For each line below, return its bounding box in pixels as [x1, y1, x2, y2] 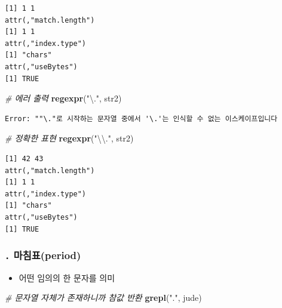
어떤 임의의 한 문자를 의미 [19, 271, 115, 284]
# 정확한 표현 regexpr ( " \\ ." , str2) [5, 132, 134, 144]
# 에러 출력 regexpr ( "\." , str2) [5, 92, 122, 104]
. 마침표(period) [5, 248, 81, 263]
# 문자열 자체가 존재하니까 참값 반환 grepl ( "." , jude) [5, 291, 202, 304]
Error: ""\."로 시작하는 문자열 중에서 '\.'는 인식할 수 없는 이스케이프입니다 [5, 114, 278, 123]
